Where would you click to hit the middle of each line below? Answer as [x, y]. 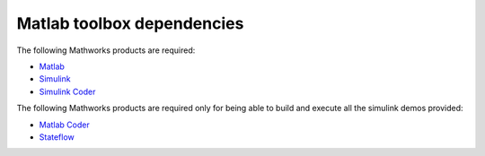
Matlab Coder [64, 125]
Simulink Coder [67, 91]
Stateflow [57, 137]
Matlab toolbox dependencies [130, 23]
